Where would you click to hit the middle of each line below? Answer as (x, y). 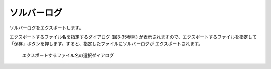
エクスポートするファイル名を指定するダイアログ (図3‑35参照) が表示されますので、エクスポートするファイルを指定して (133, 37)
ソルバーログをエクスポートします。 (46, 28)
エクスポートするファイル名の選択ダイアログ (68, 55)
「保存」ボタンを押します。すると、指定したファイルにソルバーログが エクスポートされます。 (106, 44)
